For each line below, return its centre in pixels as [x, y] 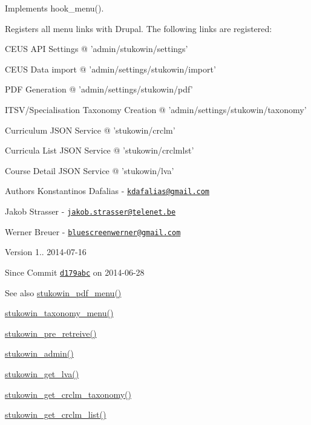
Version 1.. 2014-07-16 [46, 252]
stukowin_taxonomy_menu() [59, 313]
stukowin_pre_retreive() [51, 333]
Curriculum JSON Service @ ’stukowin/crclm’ [90, 130]
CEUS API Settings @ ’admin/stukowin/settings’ [97, 49]
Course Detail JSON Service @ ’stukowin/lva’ [90, 170]
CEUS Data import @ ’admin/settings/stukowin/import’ [110, 69]
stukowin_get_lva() [42, 373]
